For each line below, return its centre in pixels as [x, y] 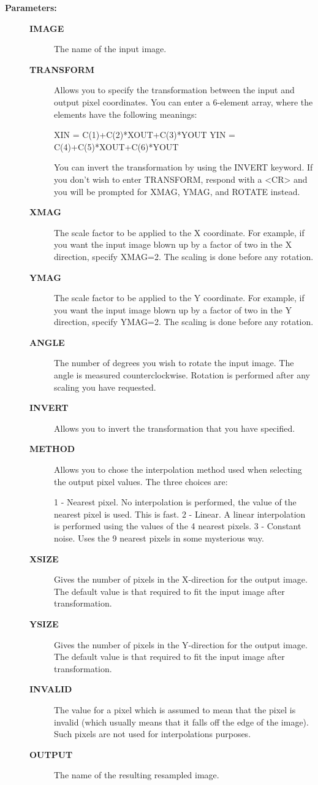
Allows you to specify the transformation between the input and [174, 90]
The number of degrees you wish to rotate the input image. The [174, 363]
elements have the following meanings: [126, 114]
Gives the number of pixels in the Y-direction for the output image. [181, 644]
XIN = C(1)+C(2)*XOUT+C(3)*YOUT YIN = [145, 135]
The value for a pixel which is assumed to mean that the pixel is [175, 709]
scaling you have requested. [105, 387]
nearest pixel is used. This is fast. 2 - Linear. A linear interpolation [180, 514]
